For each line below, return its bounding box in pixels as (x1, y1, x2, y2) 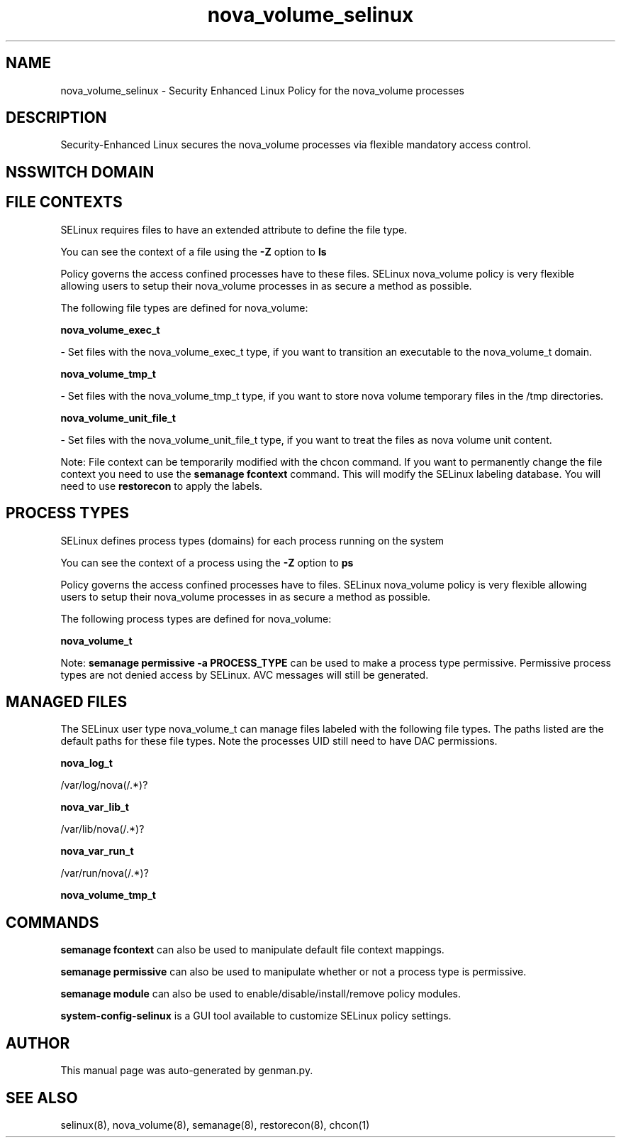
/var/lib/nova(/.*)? (60, 823, 145, 836)
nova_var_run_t (60, 845, 134, 858)
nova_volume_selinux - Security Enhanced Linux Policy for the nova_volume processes (60, 84, 464, 97)
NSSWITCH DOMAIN (6, 163, 155, 181)
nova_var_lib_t (60, 801, 129, 814)
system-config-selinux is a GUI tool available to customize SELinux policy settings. (60, 1010, 452, 1022)
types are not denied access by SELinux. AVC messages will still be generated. (60, 668, 429, 681)
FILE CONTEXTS (6, 193, 123, 212)
